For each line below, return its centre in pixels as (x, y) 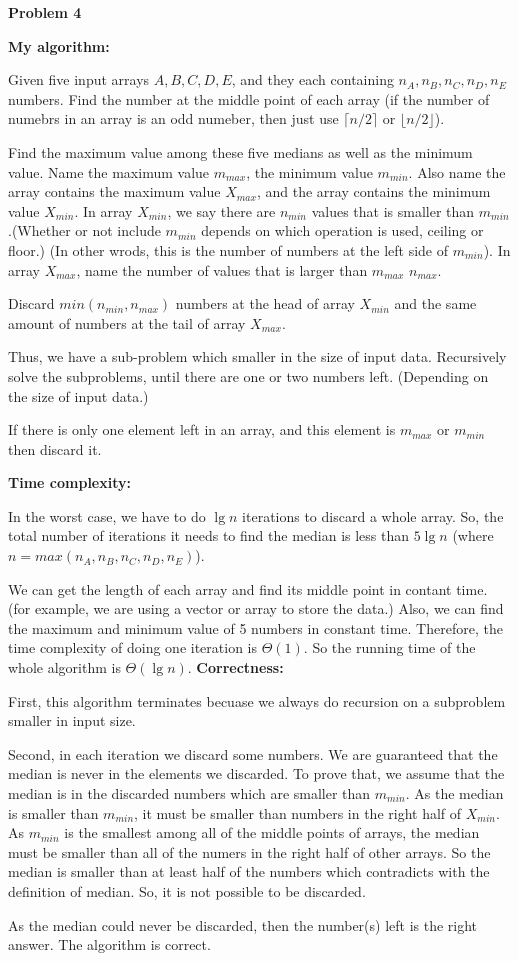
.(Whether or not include (84, 230)
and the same (435, 303)
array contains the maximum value (114, 191)
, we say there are (221, 210)
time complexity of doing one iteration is (133, 647)
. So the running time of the (389, 647)
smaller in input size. (72, 720)
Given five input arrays (79, 79)
